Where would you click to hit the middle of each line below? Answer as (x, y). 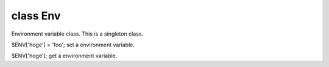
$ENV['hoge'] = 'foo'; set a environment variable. (73, 45)
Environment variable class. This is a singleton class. (77, 34)
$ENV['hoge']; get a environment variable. (64, 56)
